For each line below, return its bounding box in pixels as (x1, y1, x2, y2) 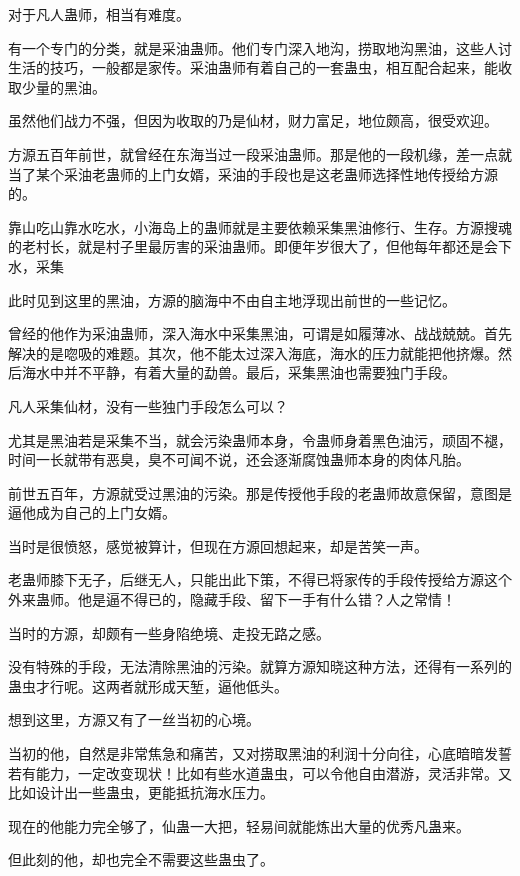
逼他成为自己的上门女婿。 (8, 502, 176, 523)
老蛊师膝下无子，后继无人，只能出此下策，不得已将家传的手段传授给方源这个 (8, 569, 512, 590)
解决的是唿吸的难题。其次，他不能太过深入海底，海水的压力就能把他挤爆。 (8, 342, 498, 363)
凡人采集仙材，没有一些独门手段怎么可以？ (8, 395, 288, 416)
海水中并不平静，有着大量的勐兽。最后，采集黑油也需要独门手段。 (21, 362, 456, 383)
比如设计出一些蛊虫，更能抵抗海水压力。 (8, 782, 274, 803)
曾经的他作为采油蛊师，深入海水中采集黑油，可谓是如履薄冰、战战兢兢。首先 (8, 323, 512, 344)
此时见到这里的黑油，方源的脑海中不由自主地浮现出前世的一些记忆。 (8, 289, 456, 310)
